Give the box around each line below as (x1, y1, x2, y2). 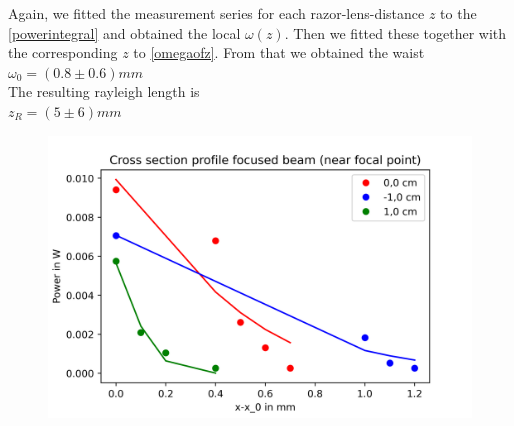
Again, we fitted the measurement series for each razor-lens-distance (8, 3, 425, 23)
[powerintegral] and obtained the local (8, 22, 241, 43)
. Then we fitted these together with (284, 22, 507, 43)
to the (440, 3, 477, 23)
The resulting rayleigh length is (8, 81, 200, 102)
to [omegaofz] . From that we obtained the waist (133, 42, 425, 63)
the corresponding (8, 42, 118, 63)
